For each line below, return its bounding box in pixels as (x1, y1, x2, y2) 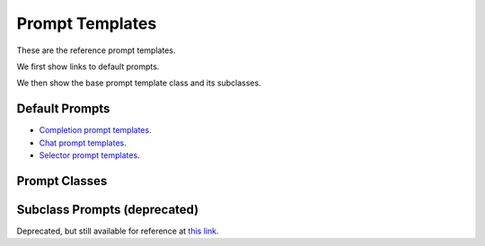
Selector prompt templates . (39, 150, 140, 161)
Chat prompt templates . (39, 137, 127, 148)
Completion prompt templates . (39, 125, 152, 136)
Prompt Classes (16, 173, 108, 189)
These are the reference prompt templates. (16, 45, 176, 56)
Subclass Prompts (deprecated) (16, 202, 199, 217)
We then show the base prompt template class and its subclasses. (16, 77, 261, 89)
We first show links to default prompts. (16, 61, 160, 72)
